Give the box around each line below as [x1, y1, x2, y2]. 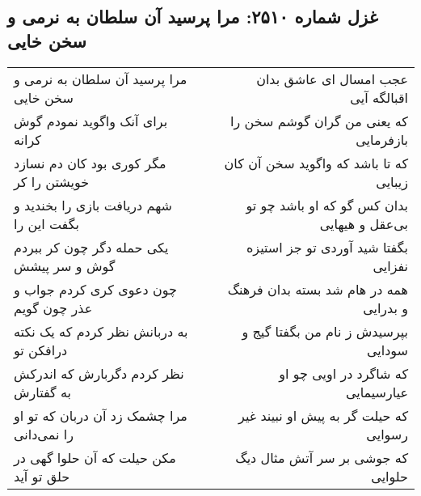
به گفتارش [14, 382, 72, 401]
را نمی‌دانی [14, 424, 74, 443]
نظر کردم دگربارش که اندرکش [14, 363, 184, 383]
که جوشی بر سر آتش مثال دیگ [235, 447, 408, 467]
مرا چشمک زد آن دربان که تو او [14, 405, 187, 425]
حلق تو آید [14, 466, 70, 485]
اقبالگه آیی [350, 87, 408, 107]
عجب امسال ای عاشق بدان [256, 69, 408, 88]
